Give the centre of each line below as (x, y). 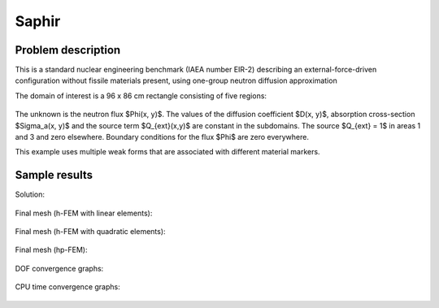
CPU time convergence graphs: (68, 287)
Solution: (30, 194)
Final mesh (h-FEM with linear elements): (84, 213)
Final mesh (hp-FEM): (52, 250)
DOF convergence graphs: (59, 268)
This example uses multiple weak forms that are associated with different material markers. (167, 152)
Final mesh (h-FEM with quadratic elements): (90, 232)
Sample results (54, 175)
